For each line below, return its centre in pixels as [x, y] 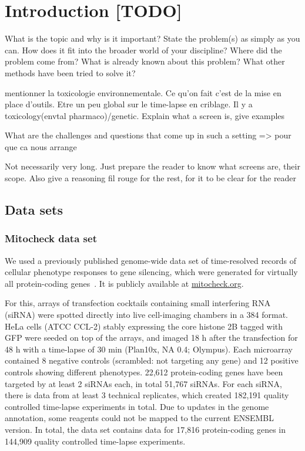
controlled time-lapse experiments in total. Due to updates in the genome [137, 406]
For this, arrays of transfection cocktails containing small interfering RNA [138, 303]
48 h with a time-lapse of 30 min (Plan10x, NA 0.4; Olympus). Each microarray [149, 349]
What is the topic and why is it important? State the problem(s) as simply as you [152, 38]
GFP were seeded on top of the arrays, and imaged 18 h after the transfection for [151, 338]
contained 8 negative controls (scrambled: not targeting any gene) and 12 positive [152, 360]
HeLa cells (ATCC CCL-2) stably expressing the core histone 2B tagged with [144, 326]
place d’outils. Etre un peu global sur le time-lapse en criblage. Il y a [129, 104]
